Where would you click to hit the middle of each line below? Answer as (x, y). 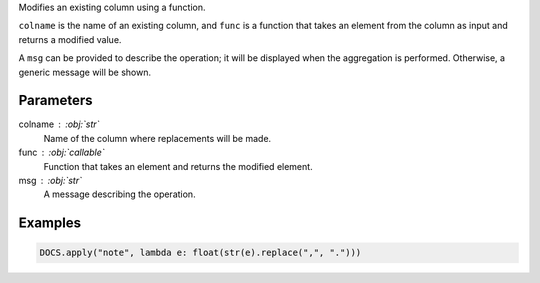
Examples (50, 223)
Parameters (55, 100)
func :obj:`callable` (61, 152)
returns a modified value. (70, 39)
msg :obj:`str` (50, 181)
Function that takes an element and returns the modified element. (178, 166)
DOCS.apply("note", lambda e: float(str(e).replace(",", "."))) (200, 253)
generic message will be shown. (85, 72)
